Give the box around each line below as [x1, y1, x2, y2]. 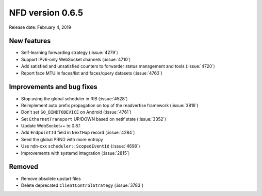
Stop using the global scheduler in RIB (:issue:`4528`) [21, 95, 128, 102]
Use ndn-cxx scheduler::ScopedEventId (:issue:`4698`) [21, 143, 140, 149]
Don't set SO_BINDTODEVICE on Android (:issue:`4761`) [21, 109, 132, 115]
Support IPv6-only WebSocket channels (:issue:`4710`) [21, 56, 131, 62]
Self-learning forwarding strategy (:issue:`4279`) [21, 50, 118, 55]
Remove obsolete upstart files [21, 176, 81, 181]
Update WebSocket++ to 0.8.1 [21, 123, 81, 129]
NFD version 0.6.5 [9, 7, 83, 18]
